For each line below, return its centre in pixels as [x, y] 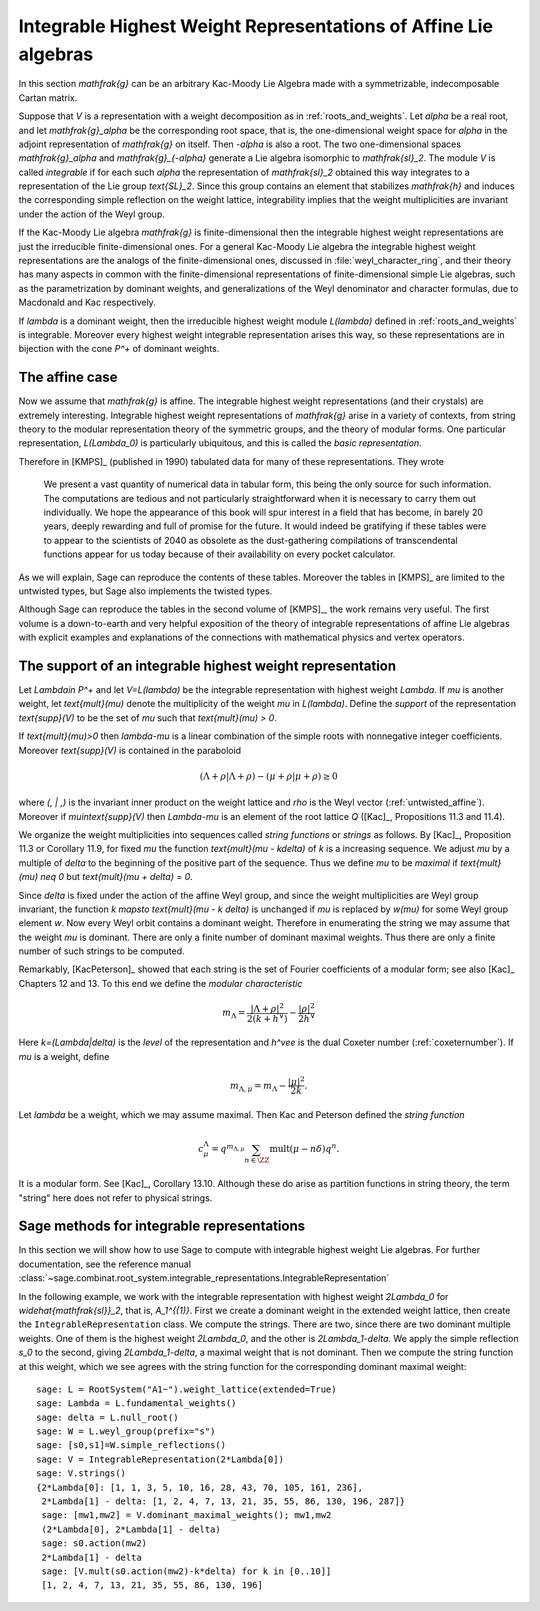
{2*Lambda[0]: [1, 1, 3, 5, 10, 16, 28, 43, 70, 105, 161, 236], [200, 1487]
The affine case [68, 377]
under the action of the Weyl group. [91, 214]
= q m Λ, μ [228, 1148]
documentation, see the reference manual [105, 1264]
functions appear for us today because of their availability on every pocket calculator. [219, 554]
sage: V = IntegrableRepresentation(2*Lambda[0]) [160, 1459]
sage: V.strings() [81, 1473]
